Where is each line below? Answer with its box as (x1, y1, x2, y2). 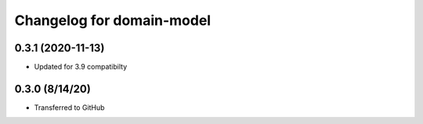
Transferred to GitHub (34, 102, 105, 112)
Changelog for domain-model (14, 12, 211, 29)
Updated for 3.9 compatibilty (34, 62, 128, 72)
